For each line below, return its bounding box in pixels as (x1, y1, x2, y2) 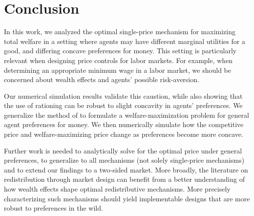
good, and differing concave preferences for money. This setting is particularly (4, 45, 237, 56)
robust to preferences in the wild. (4, 203, 103, 213)
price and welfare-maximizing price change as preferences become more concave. (4, 129, 243, 139)
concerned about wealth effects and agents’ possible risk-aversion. (4, 74, 199, 85)
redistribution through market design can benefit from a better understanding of (4, 174, 245, 184)
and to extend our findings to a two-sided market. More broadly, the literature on (4, 164, 248, 174)
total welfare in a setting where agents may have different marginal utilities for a (4, 36, 245, 46)
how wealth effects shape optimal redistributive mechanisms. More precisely (4, 184, 231, 194)
